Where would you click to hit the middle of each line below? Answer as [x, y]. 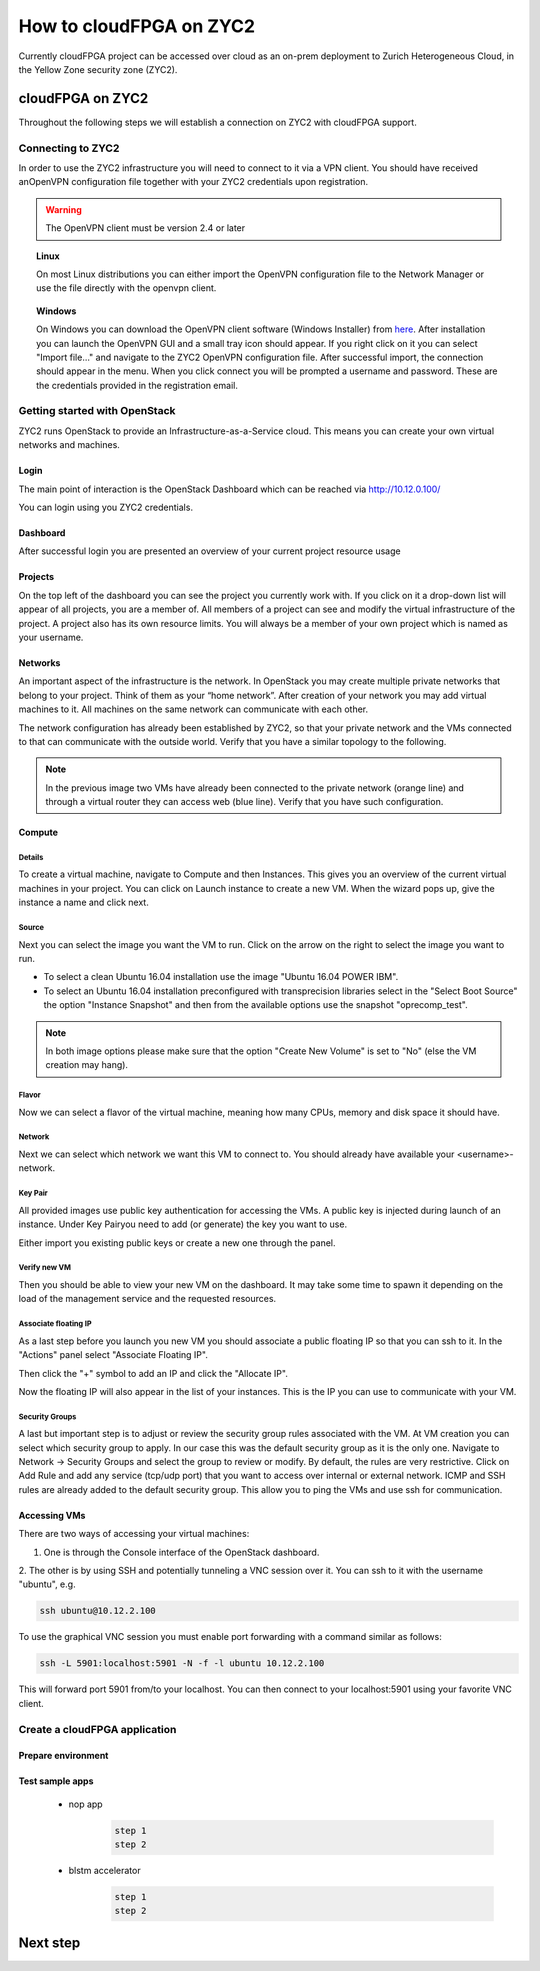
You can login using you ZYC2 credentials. [106, 507]
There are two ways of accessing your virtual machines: [134, 1534]
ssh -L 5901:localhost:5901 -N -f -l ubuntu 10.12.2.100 [182, 1663]
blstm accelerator [104, 1871]
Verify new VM [45, 1268]
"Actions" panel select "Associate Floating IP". [113, 1355]
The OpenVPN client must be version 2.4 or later [145, 228]
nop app [86, 1804]
